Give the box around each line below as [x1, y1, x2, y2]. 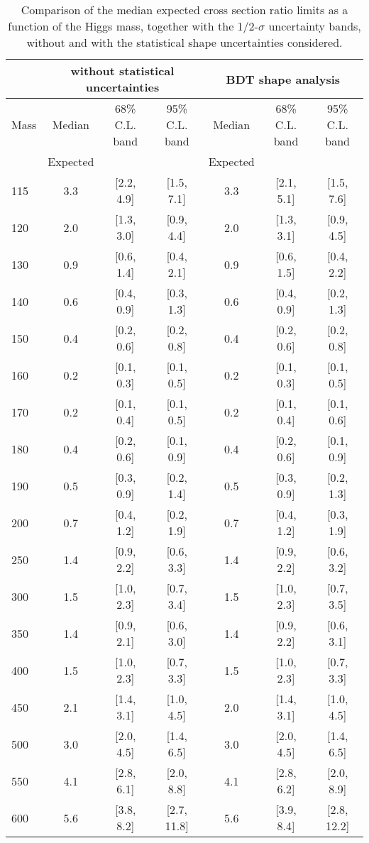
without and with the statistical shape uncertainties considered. [26, 34, 343, 50]
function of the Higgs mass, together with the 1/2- [8, 18, 258, 34]
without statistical [70, 62, 175, 79]
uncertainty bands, [268, 18, 361, 34]
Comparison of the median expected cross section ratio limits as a [21, 1, 348, 18]
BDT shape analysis [226, 70, 341, 87]
